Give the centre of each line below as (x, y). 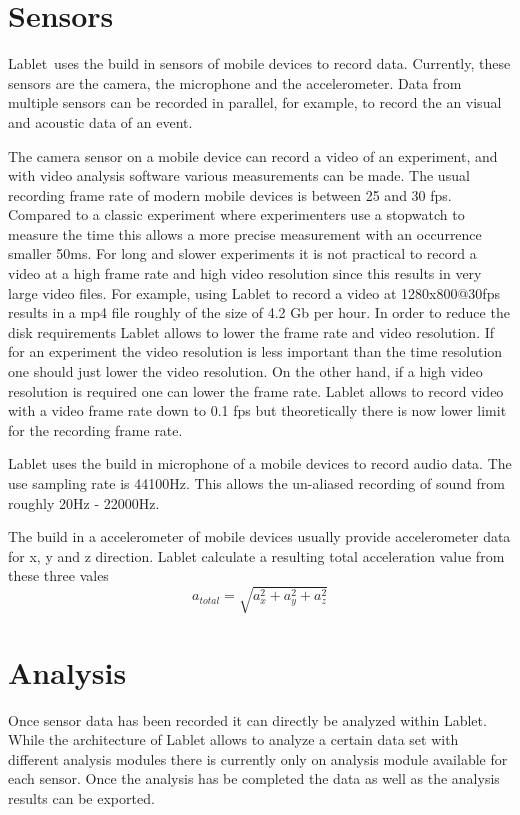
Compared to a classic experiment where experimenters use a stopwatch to (236, 214)
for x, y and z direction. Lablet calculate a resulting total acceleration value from (256, 555)
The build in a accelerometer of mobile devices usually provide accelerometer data (259, 536)
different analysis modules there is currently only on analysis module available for (258, 758)
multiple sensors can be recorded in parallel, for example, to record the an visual (255, 102)
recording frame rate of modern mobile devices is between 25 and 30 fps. (230, 194)
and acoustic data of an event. (100, 121)
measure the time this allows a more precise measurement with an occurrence (245, 233)
